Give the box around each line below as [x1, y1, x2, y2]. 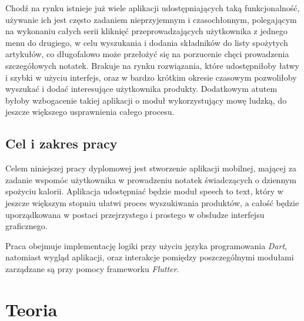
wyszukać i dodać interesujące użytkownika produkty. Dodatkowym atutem [5, 82, 278, 95]
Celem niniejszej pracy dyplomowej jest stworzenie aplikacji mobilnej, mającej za [5, 162, 296, 174]
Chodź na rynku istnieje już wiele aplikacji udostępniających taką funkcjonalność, [5, 2, 300, 14]
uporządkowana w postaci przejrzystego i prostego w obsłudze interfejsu [5, 208, 265, 220]
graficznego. [5, 220, 48, 232]
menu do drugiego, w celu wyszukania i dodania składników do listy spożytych [5, 36, 288, 48]
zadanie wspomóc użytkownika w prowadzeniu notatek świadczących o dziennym [5, 173, 296, 186]
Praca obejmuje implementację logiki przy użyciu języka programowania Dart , [5, 239, 287, 251]
